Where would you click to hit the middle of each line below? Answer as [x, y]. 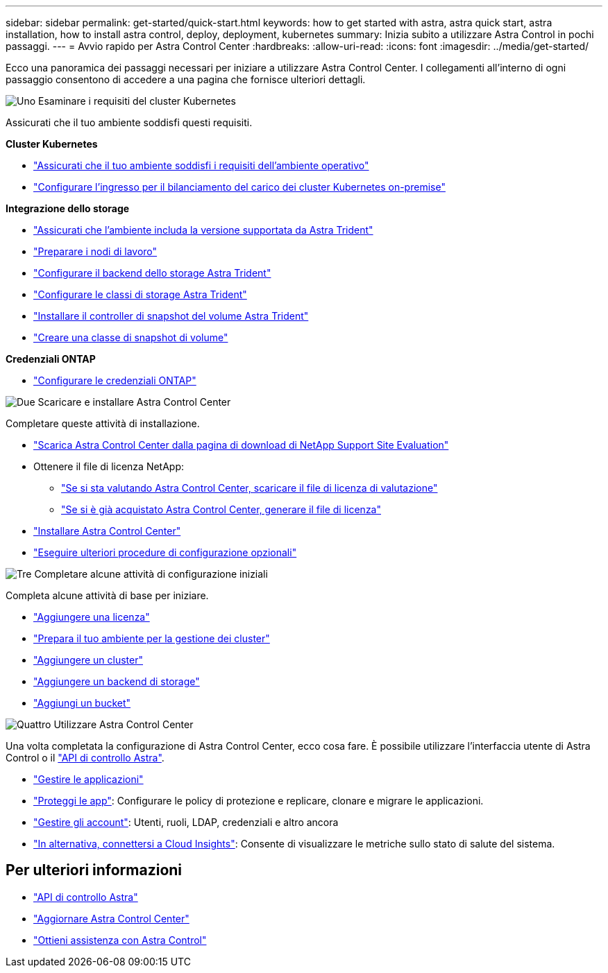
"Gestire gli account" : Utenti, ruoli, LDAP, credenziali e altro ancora [186, 822]
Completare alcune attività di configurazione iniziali [151, 574]
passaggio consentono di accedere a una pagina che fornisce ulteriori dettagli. [186, 79]
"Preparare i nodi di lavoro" [95, 251]
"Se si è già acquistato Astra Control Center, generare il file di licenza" [221, 509]
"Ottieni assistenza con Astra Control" [120, 940]
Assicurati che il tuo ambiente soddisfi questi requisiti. [129, 122]
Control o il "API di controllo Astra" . [85, 758]
